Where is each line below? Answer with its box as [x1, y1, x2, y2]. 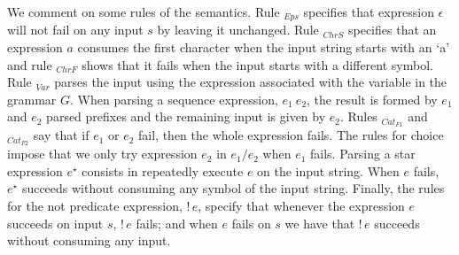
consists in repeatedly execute [82, 161, 244, 180]
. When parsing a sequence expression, [69, 89, 278, 108]
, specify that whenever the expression [198, 196, 405, 214]
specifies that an [347, 20, 437, 39]
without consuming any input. [7, 231, 171, 250]
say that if [33, 126, 89, 144]
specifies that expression [303, 3, 434, 20]
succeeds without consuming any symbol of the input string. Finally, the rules [21, 179, 445, 197]
